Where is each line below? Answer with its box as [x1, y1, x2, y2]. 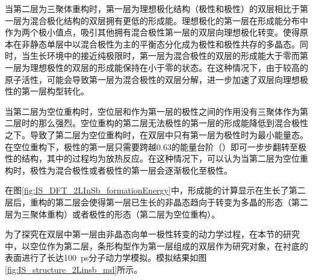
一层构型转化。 [29, 85, 89, 97]
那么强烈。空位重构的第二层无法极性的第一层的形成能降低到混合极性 [38, 117, 308, 129]
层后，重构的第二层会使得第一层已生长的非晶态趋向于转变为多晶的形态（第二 [5, 195, 308, 208]
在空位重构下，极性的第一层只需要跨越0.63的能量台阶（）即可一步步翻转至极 [5, 140, 306, 153]
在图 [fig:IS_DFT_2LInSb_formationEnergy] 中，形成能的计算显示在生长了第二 [5, 184, 306, 196]
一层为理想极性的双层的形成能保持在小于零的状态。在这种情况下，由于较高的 [5, 61, 308, 73]
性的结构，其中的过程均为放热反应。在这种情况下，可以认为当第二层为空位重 [5, 152, 308, 165]
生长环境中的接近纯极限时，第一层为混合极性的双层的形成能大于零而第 [29, 49, 308, 62]
